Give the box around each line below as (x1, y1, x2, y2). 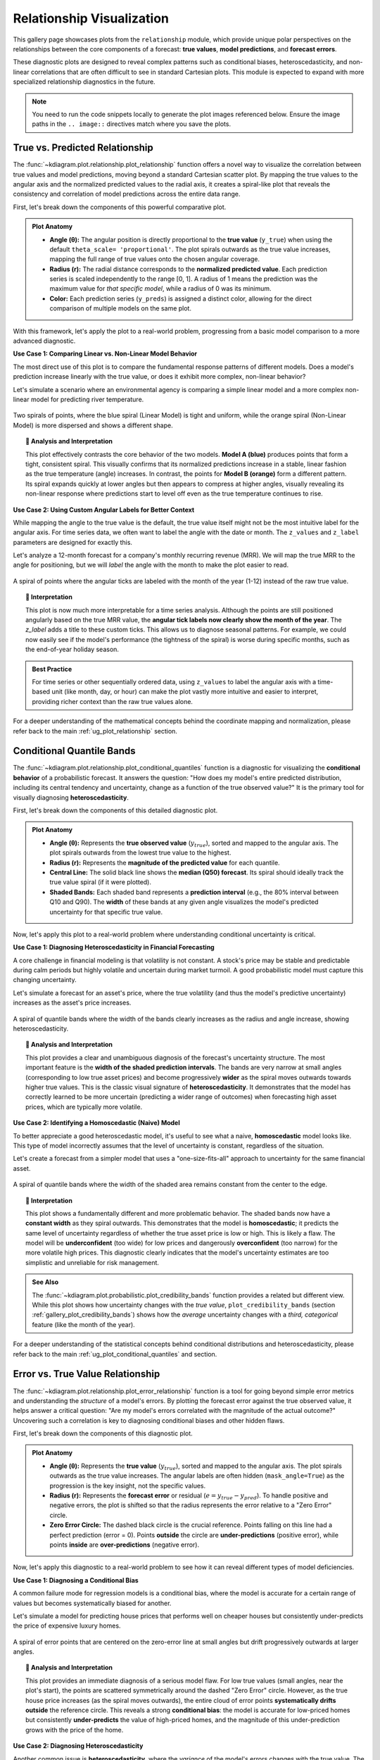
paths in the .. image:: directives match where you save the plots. (32, 120, 232, 128)
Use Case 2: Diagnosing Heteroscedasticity (13, 1742, 144, 1750)
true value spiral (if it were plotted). (49, 878, 151, 886)
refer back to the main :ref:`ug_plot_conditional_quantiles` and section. (13, 1350, 217, 1358)
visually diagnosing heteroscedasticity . (13, 793, 129, 802)
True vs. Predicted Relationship (13, 142, 154, 154)
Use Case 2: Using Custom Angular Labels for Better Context (13, 505, 195, 514)
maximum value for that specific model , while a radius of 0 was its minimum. (49, 284, 272, 293)
